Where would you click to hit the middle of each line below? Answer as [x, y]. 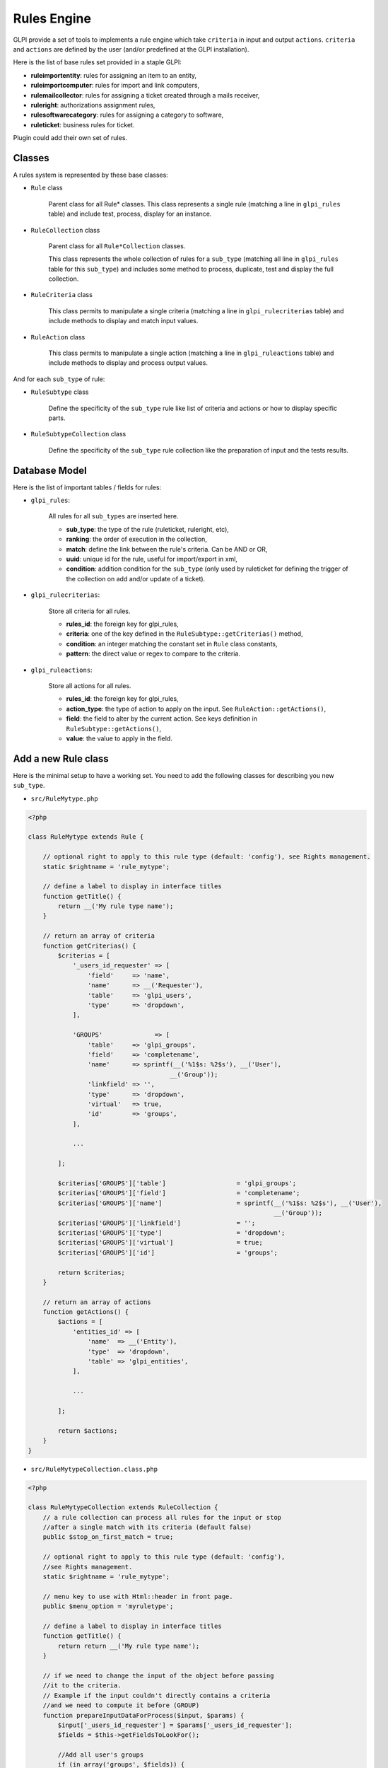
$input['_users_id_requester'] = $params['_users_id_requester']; [175, 1725]
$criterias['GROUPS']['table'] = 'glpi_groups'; [177, 1183]
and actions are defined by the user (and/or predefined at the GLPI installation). [131, 49]
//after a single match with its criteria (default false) [147, 1527]
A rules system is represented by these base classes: [91, 175]
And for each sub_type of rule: [59, 379]
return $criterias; [91, 1272]
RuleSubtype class [60, 392]
